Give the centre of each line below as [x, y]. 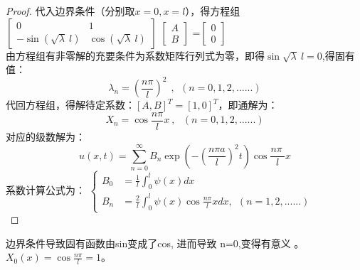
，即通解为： [248, 105]
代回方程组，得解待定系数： [70, 105]
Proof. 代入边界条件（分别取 [70, 11]
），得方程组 [213, 11]
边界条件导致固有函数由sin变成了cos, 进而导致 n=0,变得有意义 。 [155, 243]
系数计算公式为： [46, 189]
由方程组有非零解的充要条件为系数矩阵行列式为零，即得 [135, 55]
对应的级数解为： [46, 136]
